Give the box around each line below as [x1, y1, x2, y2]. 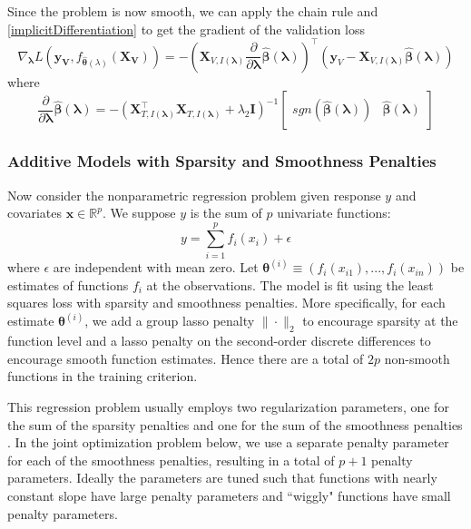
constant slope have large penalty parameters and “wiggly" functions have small [7, 486, 451, 505]
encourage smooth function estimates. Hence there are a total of [7, 348, 364, 367]
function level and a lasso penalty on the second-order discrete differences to [7, 331, 431, 350]
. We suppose [102, 203, 176, 222]
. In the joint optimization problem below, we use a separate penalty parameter [7, 433, 449, 452]
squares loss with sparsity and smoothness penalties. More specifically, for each [7, 293, 446, 312]
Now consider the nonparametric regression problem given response [7, 185, 381, 204]
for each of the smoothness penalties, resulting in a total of [7, 450, 335, 469]
